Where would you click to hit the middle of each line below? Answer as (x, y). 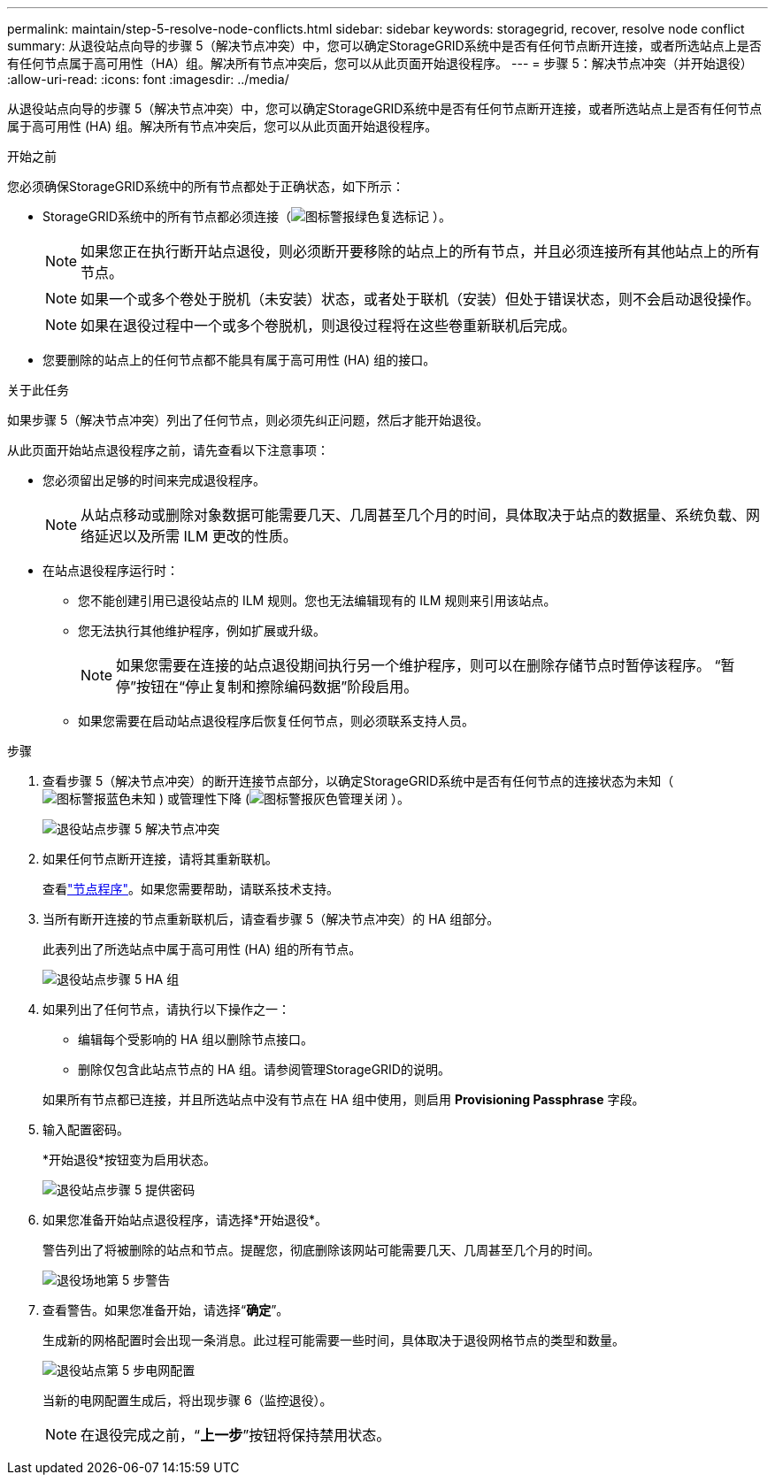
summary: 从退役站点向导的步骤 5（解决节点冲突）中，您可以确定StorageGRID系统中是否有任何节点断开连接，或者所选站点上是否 (384, 46)
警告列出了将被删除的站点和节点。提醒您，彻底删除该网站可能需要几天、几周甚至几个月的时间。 (321, 1250)
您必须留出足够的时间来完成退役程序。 (154, 480)
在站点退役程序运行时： (111, 570)
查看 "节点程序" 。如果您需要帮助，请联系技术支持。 (191, 889)
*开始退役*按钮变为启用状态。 (130, 1159)
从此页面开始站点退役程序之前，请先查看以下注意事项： (168, 450)
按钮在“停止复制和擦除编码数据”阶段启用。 (277, 687)
